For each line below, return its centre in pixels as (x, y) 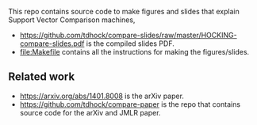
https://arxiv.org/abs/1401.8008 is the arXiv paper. (102, 96)
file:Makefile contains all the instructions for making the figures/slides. (134, 52)
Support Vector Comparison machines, (72, 20)
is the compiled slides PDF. (130, 44)
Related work (42, 77)
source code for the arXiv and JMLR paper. (90, 112)
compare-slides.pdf (52, 44)
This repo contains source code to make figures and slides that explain (124, 11)
